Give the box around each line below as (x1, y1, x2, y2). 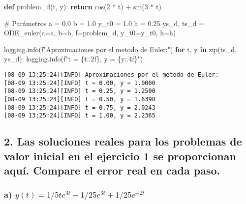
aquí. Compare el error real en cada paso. (4, 163, 220, 178)
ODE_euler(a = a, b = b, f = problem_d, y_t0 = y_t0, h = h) (4, 28, 176, 38)
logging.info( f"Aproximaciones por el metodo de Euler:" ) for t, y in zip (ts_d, (4, 44, 237, 54)
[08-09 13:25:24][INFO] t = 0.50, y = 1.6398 (4, 95, 155, 103)
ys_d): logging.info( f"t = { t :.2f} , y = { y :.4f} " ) (4, 54, 143, 64)
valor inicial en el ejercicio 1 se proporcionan (4, 148, 236, 163)
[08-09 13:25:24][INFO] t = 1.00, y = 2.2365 (4, 112, 155, 119)
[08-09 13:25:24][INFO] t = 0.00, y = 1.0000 (4, 79, 155, 87)
